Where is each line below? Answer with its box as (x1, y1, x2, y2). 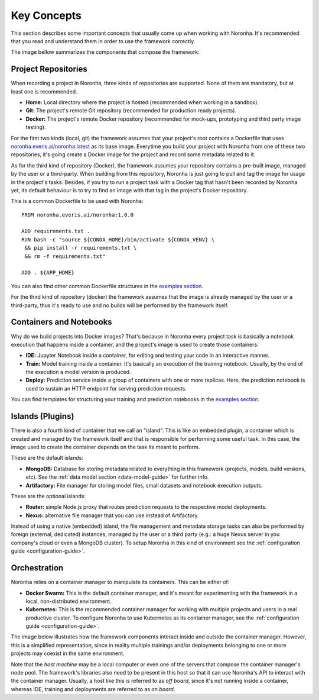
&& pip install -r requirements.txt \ (24, 244, 137, 251)
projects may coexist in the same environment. (11, 650, 125, 657)
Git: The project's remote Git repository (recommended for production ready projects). (25, 107, 236, 114)
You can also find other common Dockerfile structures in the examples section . (11, 282, 204, 289)
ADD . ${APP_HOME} (21, 269, 75, 276)
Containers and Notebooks (11, 317, 112, 327)
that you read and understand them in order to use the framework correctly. (11, 37, 196, 44)
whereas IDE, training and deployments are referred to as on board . (11, 685, 175, 692)
